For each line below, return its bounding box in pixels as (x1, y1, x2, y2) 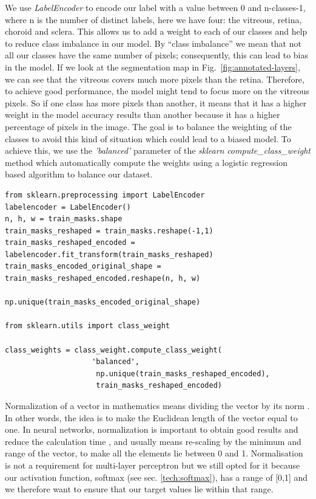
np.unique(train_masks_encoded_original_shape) (5, 298, 201, 307)
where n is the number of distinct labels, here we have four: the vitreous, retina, (5, 13, 302, 26)
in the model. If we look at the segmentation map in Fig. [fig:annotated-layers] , (5, 60, 300, 73)
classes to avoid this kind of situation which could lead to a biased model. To (5, 132, 291, 145)
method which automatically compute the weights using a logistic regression (5, 156, 287, 168)
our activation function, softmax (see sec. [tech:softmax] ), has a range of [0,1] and (5, 470, 308, 483)
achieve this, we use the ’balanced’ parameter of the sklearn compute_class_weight (5, 144, 311, 157)
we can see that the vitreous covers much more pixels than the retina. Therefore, (5, 72, 304, 85)
